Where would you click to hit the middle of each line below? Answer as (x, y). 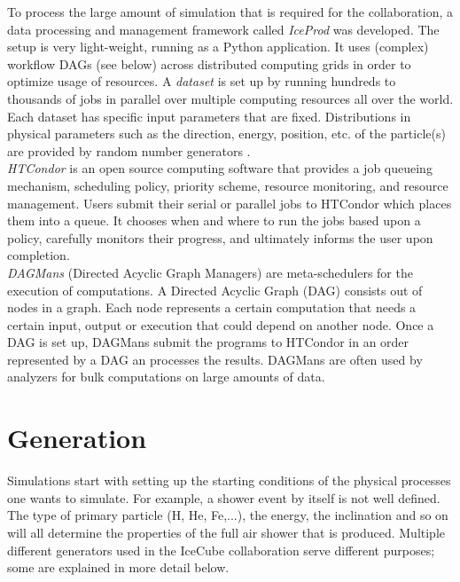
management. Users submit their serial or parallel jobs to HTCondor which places (230, 203)
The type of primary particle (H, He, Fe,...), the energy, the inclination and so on (228, 515)
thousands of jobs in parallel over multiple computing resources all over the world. (230, 98)
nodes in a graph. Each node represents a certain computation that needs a (212, 307)
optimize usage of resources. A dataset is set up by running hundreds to (202, 81)
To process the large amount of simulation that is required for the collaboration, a (230, 12)
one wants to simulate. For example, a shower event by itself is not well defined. (224, 497)
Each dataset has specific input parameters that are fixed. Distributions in (209, 116)
